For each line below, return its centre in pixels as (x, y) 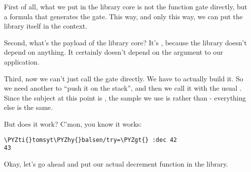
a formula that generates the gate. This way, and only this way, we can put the (124, 16)
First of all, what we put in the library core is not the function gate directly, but (126, 6)
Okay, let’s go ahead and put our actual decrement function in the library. (116, 163)
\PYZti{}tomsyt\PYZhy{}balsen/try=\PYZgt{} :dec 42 (90, 140)
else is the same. (28, 107)
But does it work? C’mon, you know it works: (73, 123)
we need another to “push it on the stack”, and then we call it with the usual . (123, 88)
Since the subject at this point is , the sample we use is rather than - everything (125, 97)
